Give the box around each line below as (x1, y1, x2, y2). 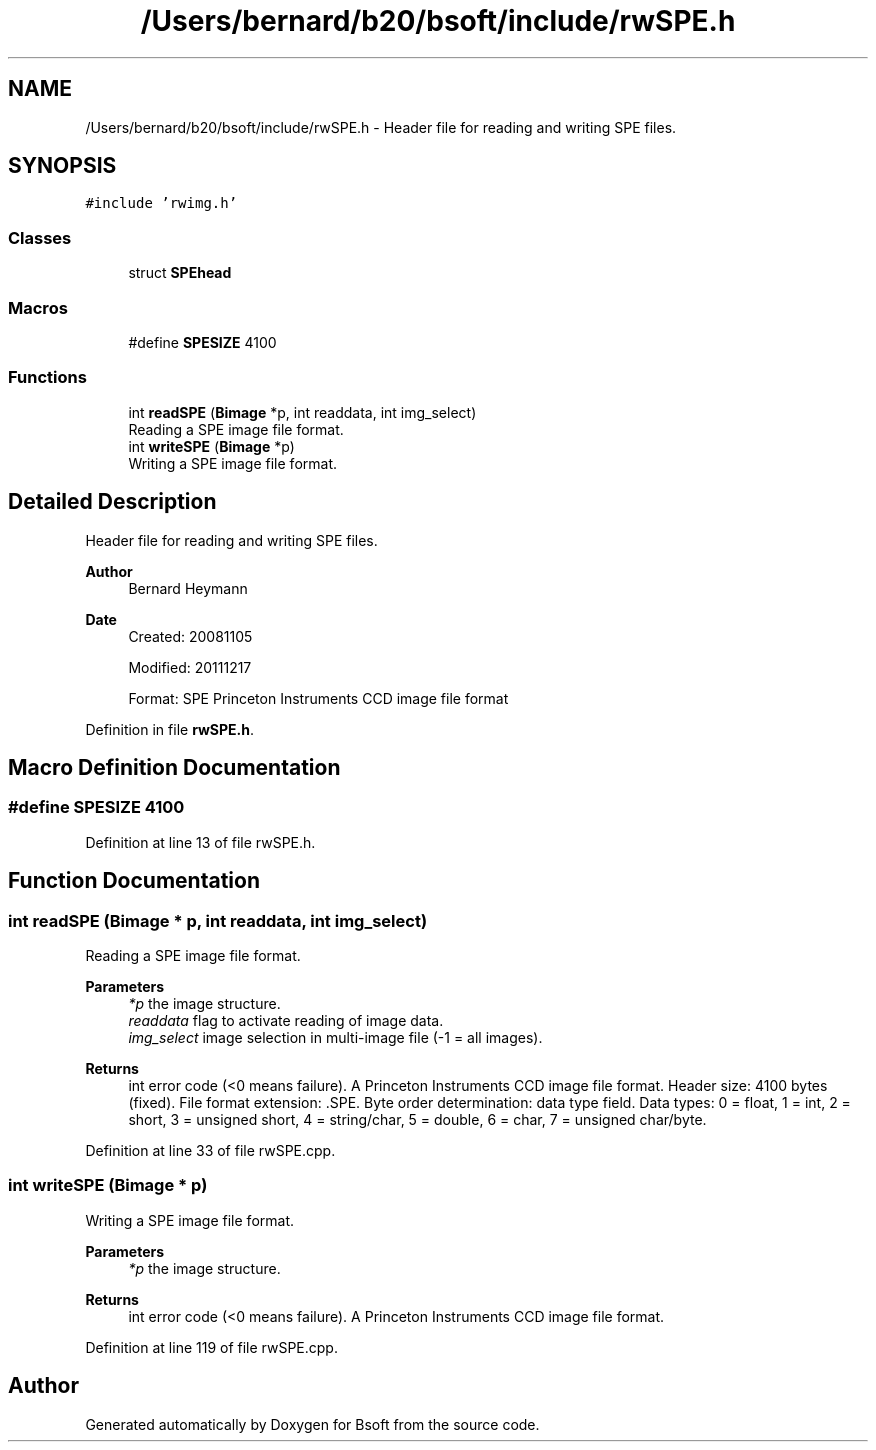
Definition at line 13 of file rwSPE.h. (85, 833, 316, 851)
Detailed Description (8, 489, 217, 515)
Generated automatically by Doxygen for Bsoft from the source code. (85, 1415, 540, 1433)
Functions (8, 367, 87, 388)
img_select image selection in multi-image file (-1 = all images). (128, 1028, 543, 1046)
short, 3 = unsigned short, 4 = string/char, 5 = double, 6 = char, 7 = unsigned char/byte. (128, 1110, 707, 1128)
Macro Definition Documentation (8, 754, 341, 780)
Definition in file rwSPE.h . (85, 720, 255, 738)
